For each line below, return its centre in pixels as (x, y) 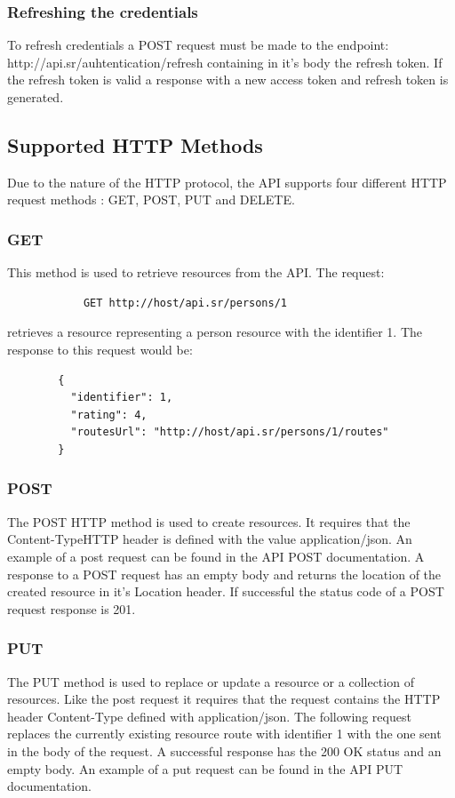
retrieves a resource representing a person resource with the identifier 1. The (215, 332)
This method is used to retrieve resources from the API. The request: (196, 272)
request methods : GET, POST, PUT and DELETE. (151, 199)
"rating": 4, (109, 415)
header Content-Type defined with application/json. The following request (209, 716)
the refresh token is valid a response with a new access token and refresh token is (228, 80)
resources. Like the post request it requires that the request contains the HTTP (224, 699)
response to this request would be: (100, 349)
